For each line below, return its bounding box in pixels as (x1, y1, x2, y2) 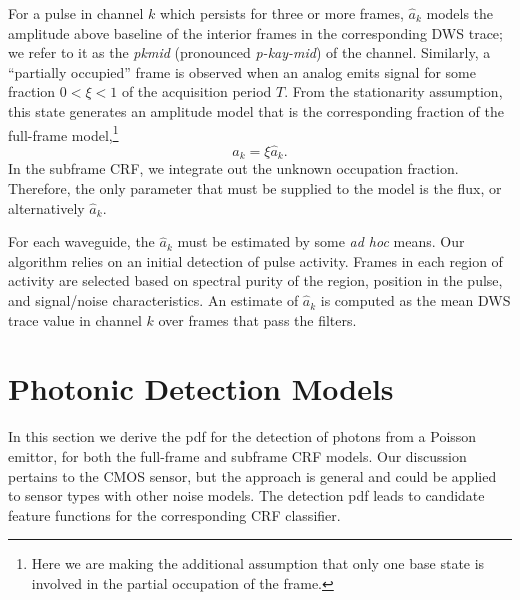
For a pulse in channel (8, 3, 144, 23)
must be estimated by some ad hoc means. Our (177, 231, 465, 252)
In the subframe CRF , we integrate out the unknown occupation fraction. (8, 158, 459, 179)
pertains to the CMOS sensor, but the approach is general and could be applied (8, 465, 497, 486)
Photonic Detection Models (8, 368, 394, 409)
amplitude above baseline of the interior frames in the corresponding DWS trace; (8, 22, 503, 43)
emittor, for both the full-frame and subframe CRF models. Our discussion (8, 445, 467, 466)
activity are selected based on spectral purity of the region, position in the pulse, (8, 270, 503, 291)
